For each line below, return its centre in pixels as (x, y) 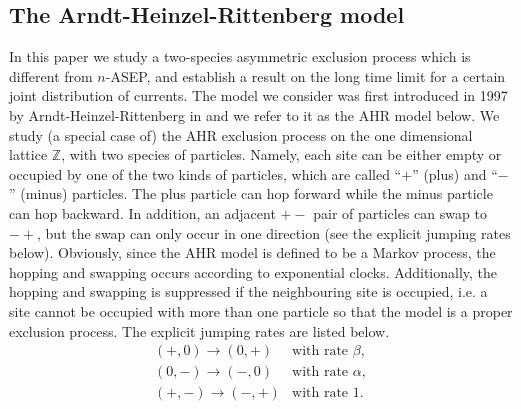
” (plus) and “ (455, 173)
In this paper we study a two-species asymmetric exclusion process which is (240, 56)
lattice (28, 154)
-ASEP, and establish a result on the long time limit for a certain (305, 75)
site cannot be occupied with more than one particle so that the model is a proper (261, 310)
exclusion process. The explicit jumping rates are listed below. (199, 330)
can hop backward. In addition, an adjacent (142, 212)
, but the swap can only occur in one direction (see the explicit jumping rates (274, 232)
